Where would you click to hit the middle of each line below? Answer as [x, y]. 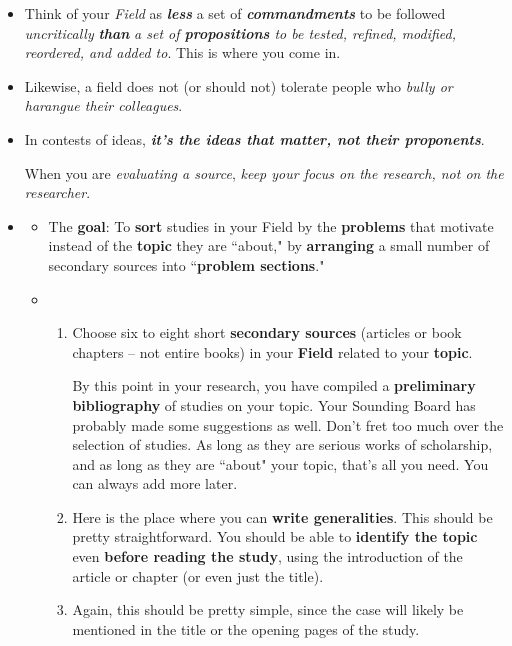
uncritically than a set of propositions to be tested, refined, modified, [240, 32]
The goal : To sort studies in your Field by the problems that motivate [271, 225]
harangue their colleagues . [103, 105]
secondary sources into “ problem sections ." [186, 264]
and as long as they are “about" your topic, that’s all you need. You [280, 463]
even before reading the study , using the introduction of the [267, 556]
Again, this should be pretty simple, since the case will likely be [268, 609]
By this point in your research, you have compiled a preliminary [274, 385]
